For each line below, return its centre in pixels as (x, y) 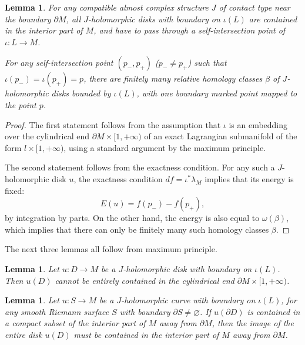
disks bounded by (81, 93)
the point (21, 104)
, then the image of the (253, 323)
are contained (273, 19)
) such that (207, 63)
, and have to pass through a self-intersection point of (190, 30)
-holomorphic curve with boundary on (188, 300)
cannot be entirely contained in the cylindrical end (145, 280)
